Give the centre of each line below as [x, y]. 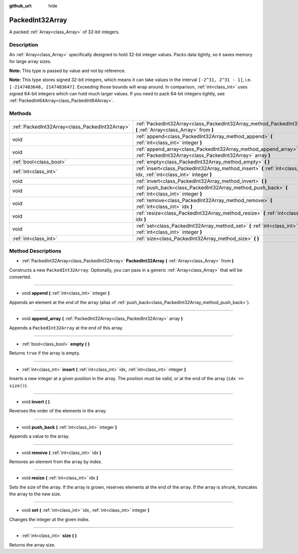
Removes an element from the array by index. [56, 462]
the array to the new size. [35, 494]
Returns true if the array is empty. [45, 353]
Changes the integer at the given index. [49, 519]
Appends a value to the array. [39, 436]
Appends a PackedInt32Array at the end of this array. [66, 327]
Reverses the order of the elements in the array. [58, 411]
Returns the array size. [32, 545]
